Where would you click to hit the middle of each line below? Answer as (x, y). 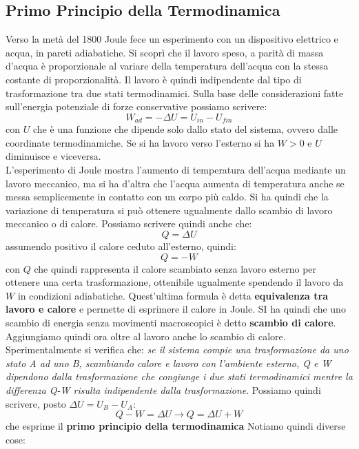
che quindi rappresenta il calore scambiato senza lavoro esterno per (175, 268)
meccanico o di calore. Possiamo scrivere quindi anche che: (129, 223)
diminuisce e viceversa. (53, 156)
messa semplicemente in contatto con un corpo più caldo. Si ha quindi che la (167, 197)
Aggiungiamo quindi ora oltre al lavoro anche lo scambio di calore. (146, 336)
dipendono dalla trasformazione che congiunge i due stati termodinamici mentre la (179, 376)
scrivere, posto (36, 403)
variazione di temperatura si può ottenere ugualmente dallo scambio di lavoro (169, 210)
